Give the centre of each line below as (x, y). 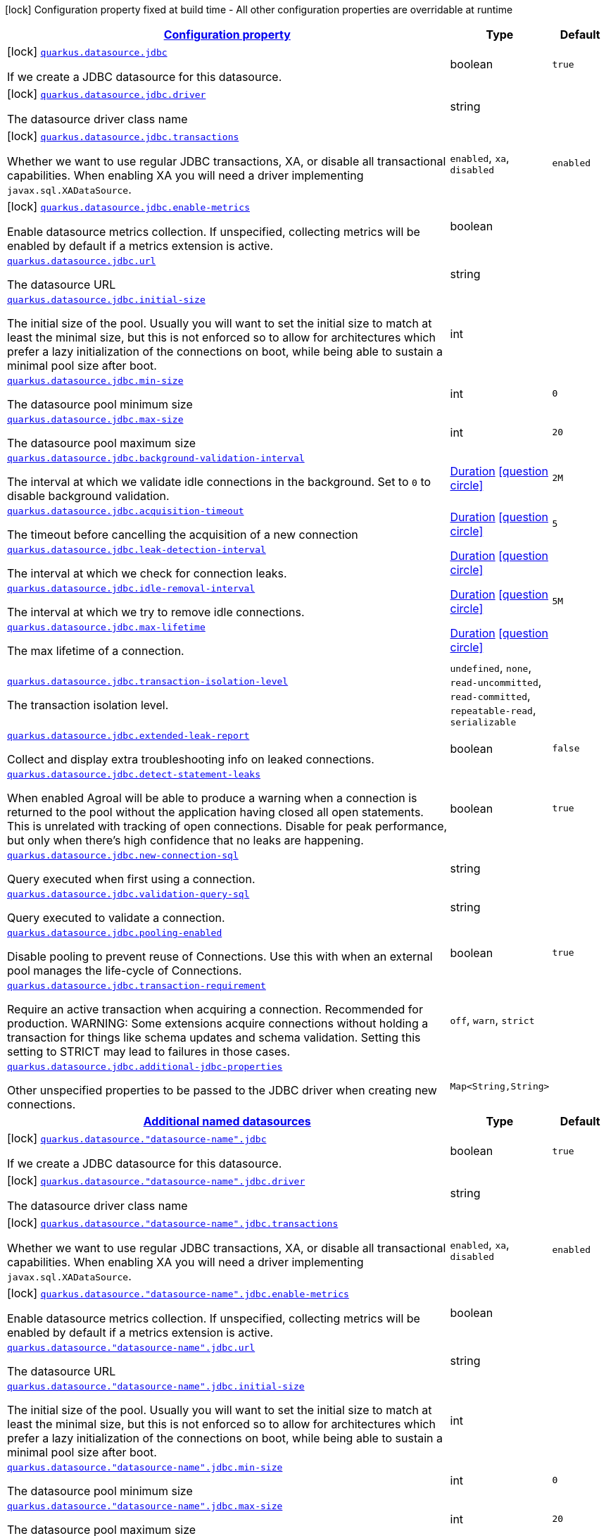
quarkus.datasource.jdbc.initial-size (106, 300)
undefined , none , (491, 668)
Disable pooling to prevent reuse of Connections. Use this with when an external (220, 956)
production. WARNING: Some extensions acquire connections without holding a (218, 1023)
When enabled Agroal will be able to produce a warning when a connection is (212, 798)
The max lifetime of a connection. (96, 651)
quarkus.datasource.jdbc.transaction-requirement (137, 986)
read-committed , (490, 696)
